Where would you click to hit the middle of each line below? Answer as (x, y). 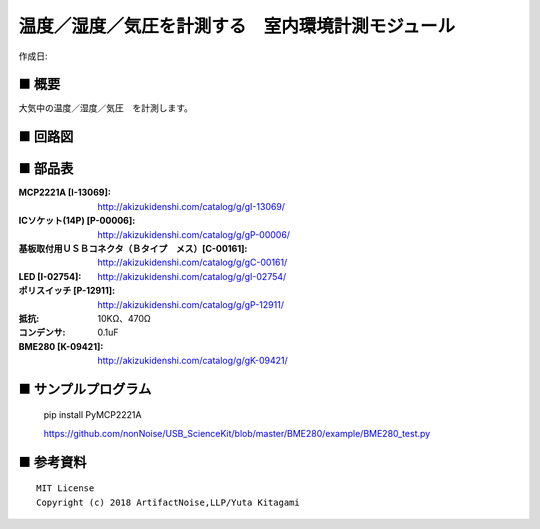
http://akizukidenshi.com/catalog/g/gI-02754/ (192, 276)
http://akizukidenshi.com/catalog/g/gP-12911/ (191, 304)
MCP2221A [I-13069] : (65, 192)
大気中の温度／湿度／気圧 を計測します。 (106, 108)
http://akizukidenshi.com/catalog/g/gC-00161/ (192, 262)
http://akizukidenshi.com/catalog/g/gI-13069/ (191, 206)
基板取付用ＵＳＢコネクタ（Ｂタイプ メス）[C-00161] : (133, 248)
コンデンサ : (42, 332)
